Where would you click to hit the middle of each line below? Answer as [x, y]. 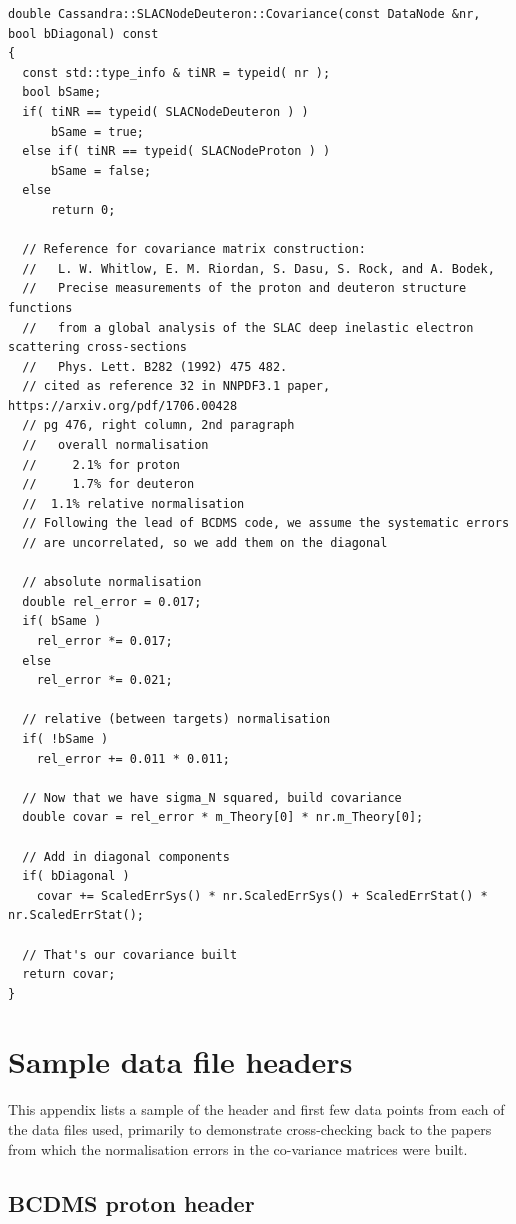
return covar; [69, 974]
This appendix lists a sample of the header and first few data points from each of [256, 1109]
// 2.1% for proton [101, 464]
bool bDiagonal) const [83, 33]
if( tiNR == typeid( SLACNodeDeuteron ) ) [165, 111]
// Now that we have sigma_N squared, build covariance [212, 797]
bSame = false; [101, 170]
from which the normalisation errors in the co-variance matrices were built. [238, 1148]
